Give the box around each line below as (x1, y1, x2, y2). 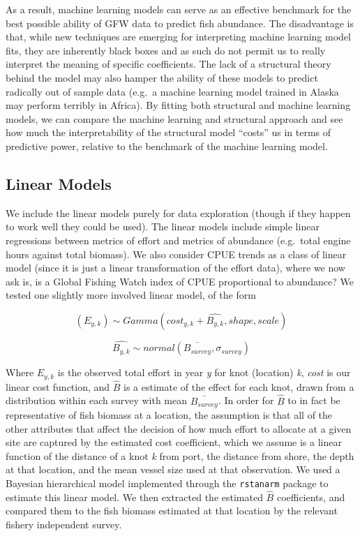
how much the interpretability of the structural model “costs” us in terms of (6, 125, 331, 140)
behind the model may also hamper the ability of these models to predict (6, 70, 318, 84)
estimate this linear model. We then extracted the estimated (6, 489, 263, 504)
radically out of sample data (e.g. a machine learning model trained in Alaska (6, 84, 339, 98)
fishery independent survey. (6, 517, 122, 532)
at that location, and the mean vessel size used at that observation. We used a (6, 462, 340, 477)
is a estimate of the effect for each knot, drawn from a (123, 379, 354, 394)
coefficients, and (276, 489, 345, 504)
